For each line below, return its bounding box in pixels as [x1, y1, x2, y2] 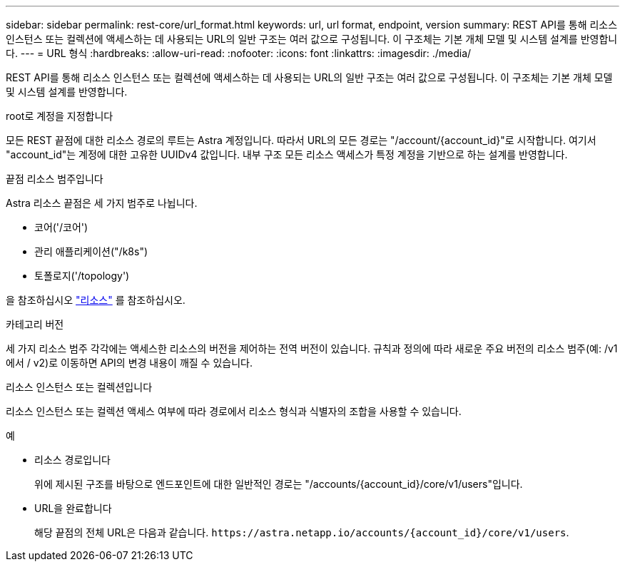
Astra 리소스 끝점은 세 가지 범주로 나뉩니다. [6, 197, 198, 209]
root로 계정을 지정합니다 [6, 110, 113, 122]
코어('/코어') [34, 221, 88, 233]
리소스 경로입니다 [34, 454, 111, 466]
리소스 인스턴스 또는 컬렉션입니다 [6, 381, 153, 393]
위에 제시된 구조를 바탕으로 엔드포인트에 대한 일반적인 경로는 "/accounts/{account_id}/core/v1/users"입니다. [34, 478, 523, 490]
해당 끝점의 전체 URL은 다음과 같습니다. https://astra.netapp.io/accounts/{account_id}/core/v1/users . [34, 526, 569, 538]
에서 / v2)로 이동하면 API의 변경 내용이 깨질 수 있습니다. [6, 357, 253, 369]
